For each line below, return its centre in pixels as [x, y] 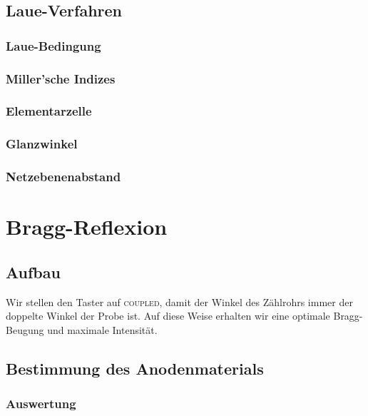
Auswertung [41, 404]
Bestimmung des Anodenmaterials [135, 368]
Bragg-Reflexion [87, 227]
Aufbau [33, 272]
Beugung [25, 329]
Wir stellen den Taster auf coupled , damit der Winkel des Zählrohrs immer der [179, 301]
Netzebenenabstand [63, 177]
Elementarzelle [49, 111]
